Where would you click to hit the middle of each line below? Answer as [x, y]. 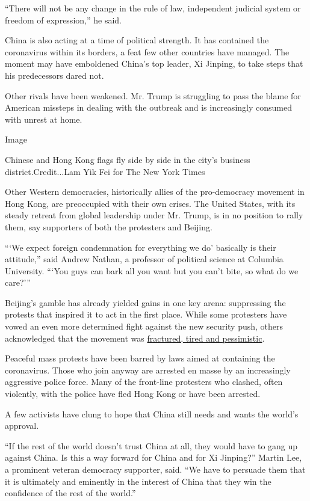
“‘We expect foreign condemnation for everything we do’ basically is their [141, 247]
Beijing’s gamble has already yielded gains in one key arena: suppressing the [145, 302]
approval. [22, 426]
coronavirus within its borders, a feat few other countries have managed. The [147, 51]
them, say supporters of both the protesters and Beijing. [109, 226]
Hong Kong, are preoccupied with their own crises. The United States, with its [150, 203]
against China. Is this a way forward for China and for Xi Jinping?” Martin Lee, [153, 457]
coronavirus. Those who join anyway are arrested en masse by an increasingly [148, 370]
